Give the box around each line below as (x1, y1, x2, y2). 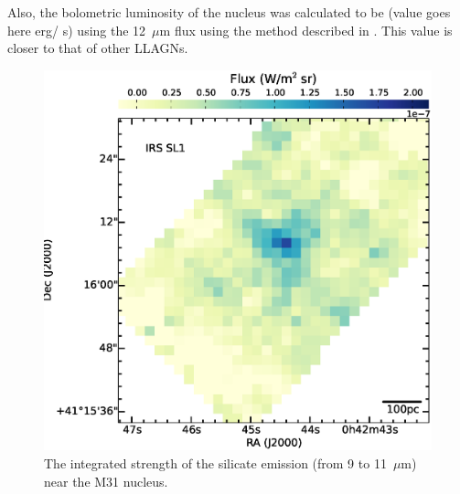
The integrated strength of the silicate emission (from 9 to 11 (44, 453, 387, 472)
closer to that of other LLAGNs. (7, 38, 188, 58)
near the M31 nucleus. (44, 471, 168, 490)
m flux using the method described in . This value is (159, 20, 453, 39)
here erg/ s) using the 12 (7, 20, 146, 39)
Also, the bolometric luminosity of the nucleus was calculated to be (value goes (7, 3, 451, 21)
